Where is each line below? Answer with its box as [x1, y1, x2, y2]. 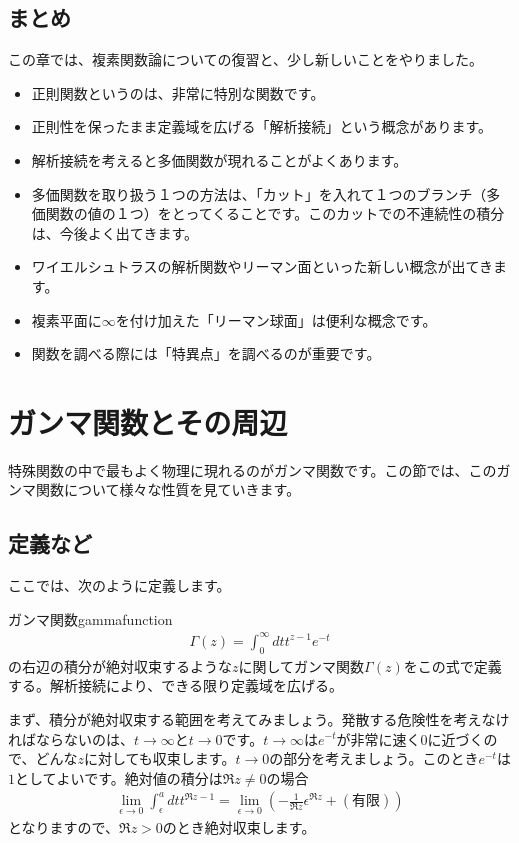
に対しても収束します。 [83, 748, 236, 769]
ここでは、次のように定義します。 [8, 575, 231, 596]
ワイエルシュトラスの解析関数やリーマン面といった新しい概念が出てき [31, 256, 493, 277]
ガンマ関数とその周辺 [8, 401, 288, 442]
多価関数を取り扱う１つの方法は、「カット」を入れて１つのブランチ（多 [31, 183, 501, 204]
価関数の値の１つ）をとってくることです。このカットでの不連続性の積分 [31, 203, 505, 224]
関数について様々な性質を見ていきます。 [35, 479, 301, 500]
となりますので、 [8, 816, 120, 837]
